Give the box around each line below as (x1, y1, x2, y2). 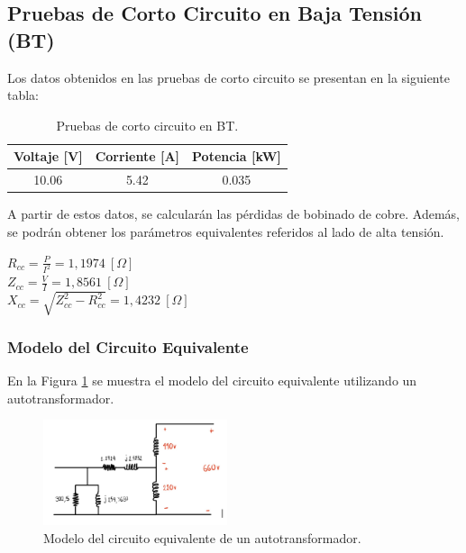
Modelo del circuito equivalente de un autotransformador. (43, 528, 361, 547)
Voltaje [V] (14, 147, 83, 166)
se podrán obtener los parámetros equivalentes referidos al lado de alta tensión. (7, 222, 444, 240)
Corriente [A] (95, 147, 180, 166)
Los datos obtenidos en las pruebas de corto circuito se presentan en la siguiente (7, 68, 450, 86)
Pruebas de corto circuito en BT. (56, 115, 239, 134)
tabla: (7, 86, 40, 104)
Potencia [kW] (192, 147, 281, 166)
